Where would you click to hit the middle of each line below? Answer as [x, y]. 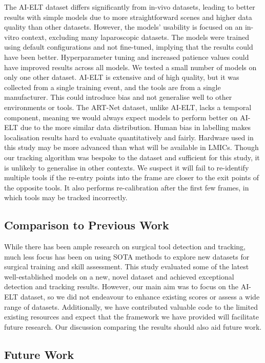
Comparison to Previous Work [87, 225]
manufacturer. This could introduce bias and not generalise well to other [118, 97]
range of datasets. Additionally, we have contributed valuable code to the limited [131, 306]
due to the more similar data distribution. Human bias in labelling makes [136, 127]
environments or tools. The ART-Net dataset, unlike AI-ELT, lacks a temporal [128, 107]
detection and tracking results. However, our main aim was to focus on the [121, 286]
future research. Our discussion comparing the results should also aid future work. [133, 326]
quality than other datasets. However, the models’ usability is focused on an [124, 27]
